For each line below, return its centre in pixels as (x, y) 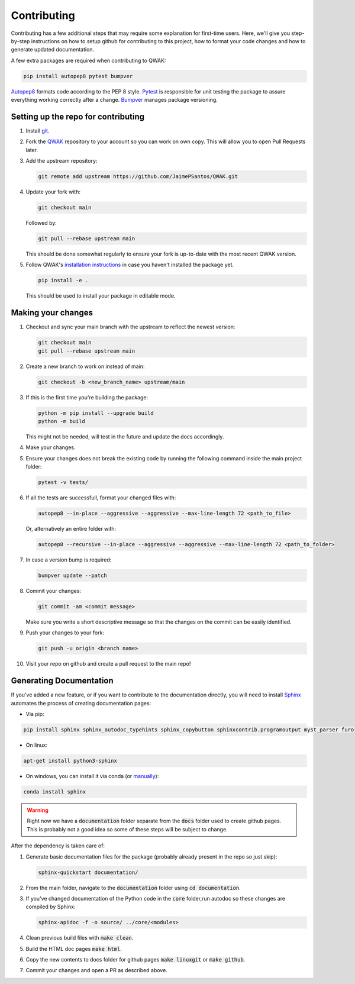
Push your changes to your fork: (65, 633)
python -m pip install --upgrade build (96, 413)
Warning (38, 810)
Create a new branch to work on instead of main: (85, 366)
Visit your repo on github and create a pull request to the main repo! (108, 664)
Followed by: (41, 223)
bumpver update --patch (73, 576)
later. (32, 150)
